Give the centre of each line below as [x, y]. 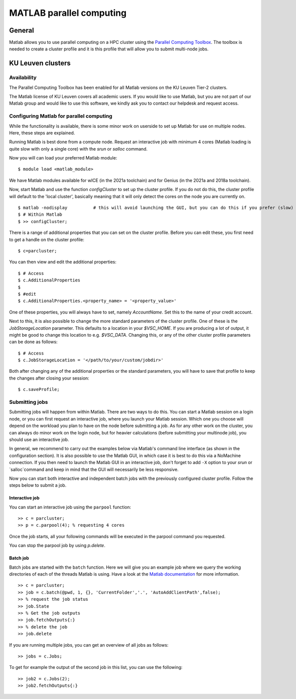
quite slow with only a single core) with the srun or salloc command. [78, 149]
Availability [23, 78]
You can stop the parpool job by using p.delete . [57, 545]
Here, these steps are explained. [42, 133]
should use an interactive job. [39, 439]
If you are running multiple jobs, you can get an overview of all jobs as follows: [89, 645]
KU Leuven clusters [40, 63]
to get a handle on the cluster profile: [47, 239]
